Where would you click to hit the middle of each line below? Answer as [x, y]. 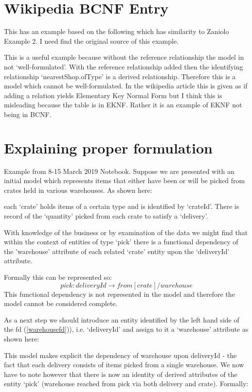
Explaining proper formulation [108, 147]
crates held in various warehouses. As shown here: [78, 190]
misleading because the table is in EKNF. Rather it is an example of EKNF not [123, 105]
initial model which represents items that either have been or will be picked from [125, 180]
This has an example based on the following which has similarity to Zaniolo [117, 31]
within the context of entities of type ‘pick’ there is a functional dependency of [121, 242]
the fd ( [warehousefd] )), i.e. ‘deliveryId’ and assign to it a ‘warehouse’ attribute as [126, 329]
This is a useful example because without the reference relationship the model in [124, 57]
